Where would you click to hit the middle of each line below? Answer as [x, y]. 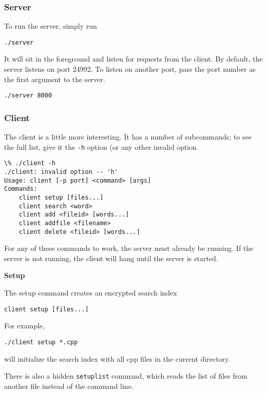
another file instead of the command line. [69, 386]
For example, [25, 326]
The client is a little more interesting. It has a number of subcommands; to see [128, 137]
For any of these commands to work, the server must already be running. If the [129, 248]
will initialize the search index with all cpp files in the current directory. [117, 358]
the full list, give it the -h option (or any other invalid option [101, 146]
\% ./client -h [30, 163]
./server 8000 [28, 96]
